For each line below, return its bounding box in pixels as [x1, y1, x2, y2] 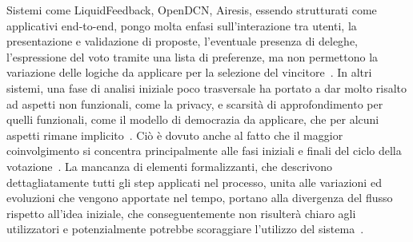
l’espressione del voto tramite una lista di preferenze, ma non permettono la [6, 48, 379, 65]
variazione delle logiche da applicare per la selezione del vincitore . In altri [6, 64, 372, 81]
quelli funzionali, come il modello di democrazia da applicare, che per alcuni [6, 111, 379, 128]
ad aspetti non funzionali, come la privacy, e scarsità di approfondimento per [6, 95, 383, 112]
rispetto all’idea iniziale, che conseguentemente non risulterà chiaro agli [6, 204, 356, 221]
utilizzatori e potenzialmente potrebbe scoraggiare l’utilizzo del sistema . [6, 220, 364, 237]
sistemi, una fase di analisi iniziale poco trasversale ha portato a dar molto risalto [6, 79, 407, 96]
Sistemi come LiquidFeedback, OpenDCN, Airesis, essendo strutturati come [6, 2, 377, 18]
